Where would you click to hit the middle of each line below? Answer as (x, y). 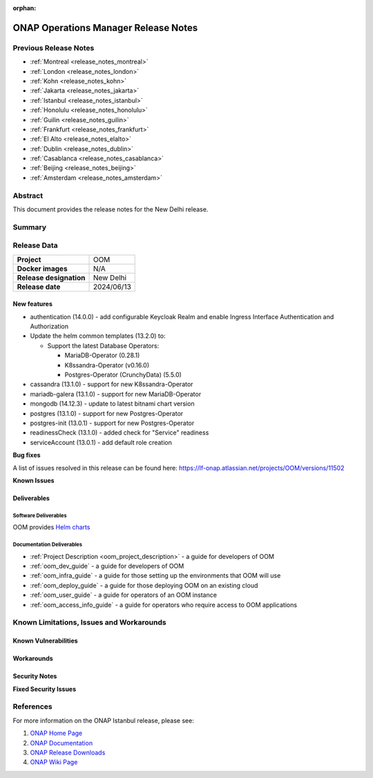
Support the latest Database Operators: (103, 345)
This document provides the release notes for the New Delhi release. (111, 209)
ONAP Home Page (56, 733)
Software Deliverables (40, 515)
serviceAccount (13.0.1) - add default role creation (101, 442)
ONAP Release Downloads (68, 752)
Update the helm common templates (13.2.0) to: (98, 336)
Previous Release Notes (54, 48)
